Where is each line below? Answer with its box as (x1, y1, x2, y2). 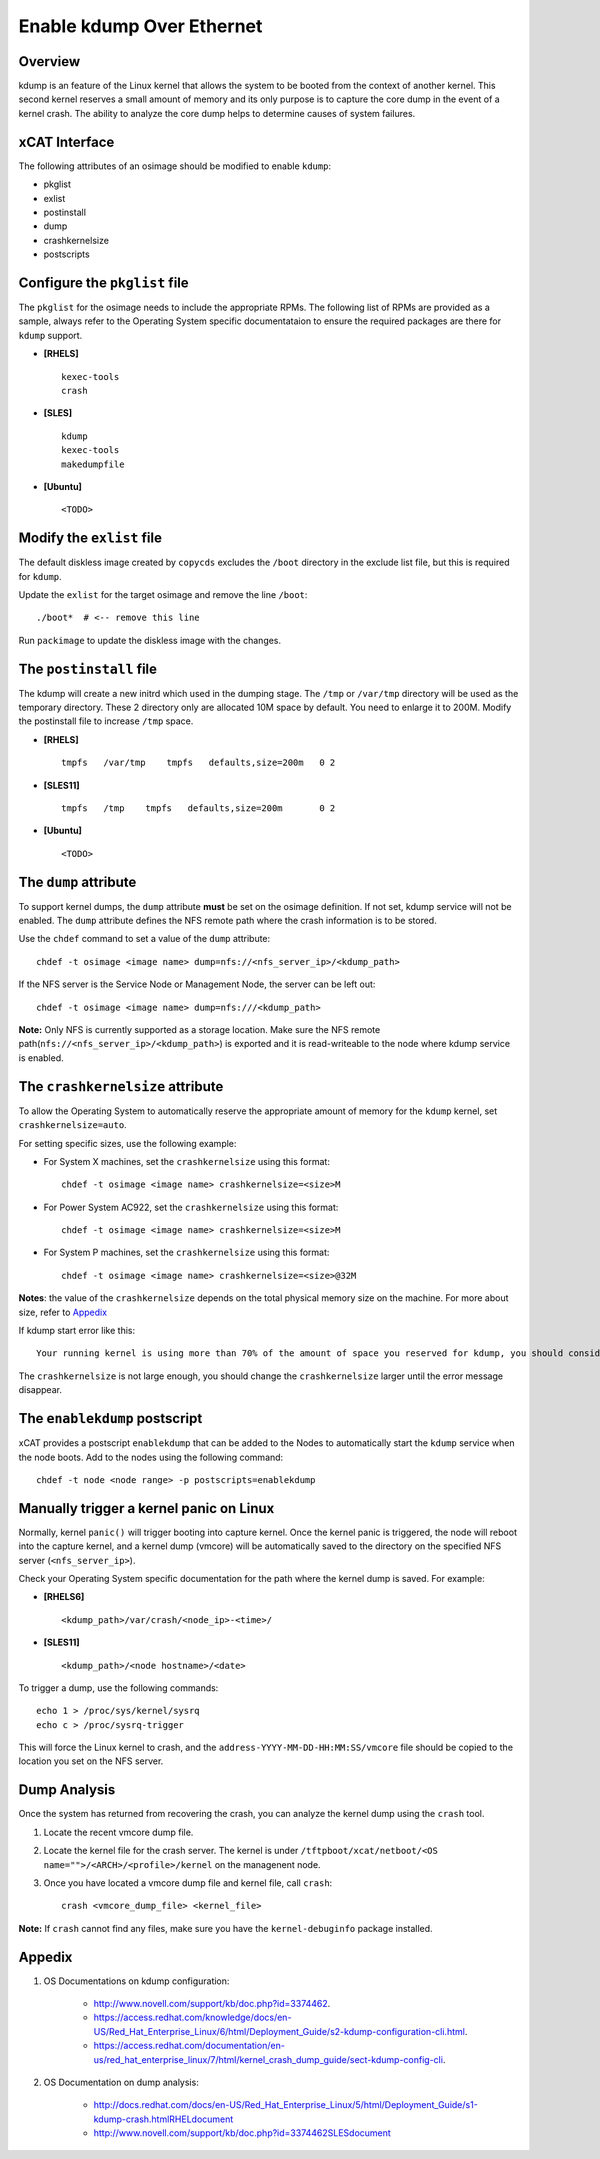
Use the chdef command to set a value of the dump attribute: (18, 933, 271, 945)
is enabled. (18, 1051, 64, 1064)
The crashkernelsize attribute (18, 1078, 224, 1095)
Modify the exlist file (18, 530, 162, 547)
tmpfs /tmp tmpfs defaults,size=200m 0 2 (61, 803, 336, 814)
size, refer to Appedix (18, 1306, 108, 1318)
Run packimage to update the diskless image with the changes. (18, 634, 282, 646)
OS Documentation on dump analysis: (43, 2076, 199, 2088)
